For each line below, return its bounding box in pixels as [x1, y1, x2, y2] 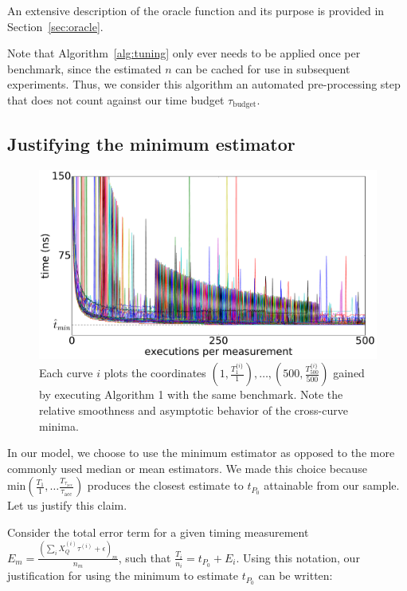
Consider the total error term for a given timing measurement [7, 524, 309, 541]
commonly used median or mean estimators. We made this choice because [7, 459, 367, 476]
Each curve [39, 364, 93, 381]
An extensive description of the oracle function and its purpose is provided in [7, 2, 385, 18]
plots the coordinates [104, 364, 206, 381]
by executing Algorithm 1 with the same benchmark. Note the [39, 386, 343, 403]
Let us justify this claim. [7, 497, 127, 514]
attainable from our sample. [264, 477, 400, 494]
